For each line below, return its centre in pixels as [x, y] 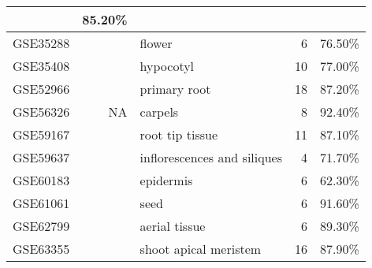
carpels [159, 112]
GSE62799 [41, 226]
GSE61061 [41, 203]
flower [156, 43]
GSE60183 [41, 180]
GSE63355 [41, 249]
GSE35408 [41, 66]
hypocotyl [167, 66]
